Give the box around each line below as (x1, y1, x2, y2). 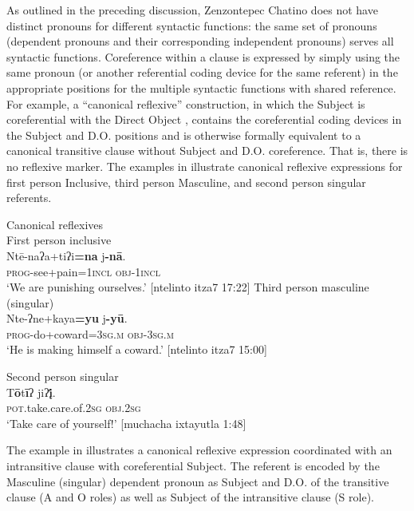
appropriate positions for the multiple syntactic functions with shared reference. (6, 79, 396, 96)
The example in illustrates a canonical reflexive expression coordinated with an (6, 442, 392, 458)
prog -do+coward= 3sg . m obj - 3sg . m (6, 325, 174, 342)
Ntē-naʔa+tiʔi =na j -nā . (6, 247, 126, 263)
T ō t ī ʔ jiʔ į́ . (6, 383, 56, 400)
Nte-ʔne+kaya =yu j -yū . (6, 310, 128, 327)
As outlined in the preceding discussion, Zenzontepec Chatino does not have (6, 2, 378, 18)
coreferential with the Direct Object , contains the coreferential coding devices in (6, 111, 402, 128)
